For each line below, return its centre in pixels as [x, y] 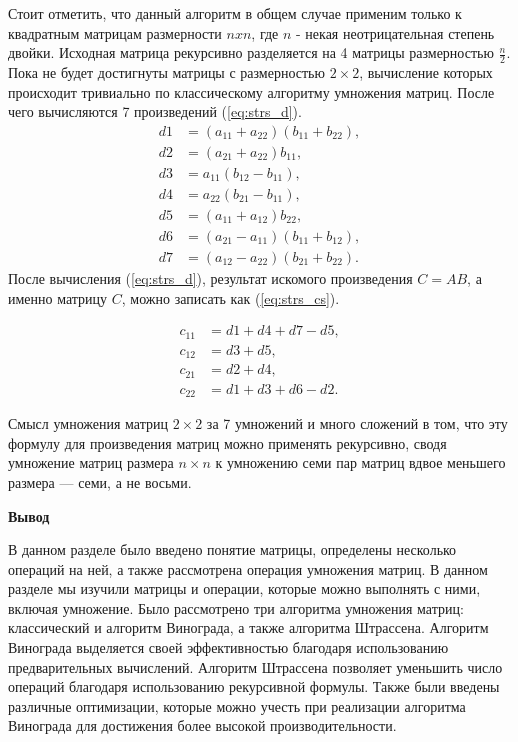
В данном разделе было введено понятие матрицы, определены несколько [232, 549]
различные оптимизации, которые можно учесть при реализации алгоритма [237, 705]
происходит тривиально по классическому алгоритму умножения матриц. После [251, 91]
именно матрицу [58, 297]
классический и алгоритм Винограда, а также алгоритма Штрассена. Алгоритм [248, 627]
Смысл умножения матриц [88, 423]
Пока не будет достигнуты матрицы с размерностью [166, 72]
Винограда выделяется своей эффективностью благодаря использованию [228, 647]
